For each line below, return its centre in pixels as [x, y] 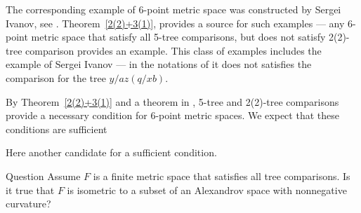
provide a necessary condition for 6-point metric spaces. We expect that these [172, 115]
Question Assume [43, 176]
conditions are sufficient [57, 129]
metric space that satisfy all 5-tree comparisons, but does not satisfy [178, 37]
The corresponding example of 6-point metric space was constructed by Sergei [173, 9]
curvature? [28, 204]
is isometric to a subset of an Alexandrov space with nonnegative [207, 190]
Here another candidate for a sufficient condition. [111, 152]
